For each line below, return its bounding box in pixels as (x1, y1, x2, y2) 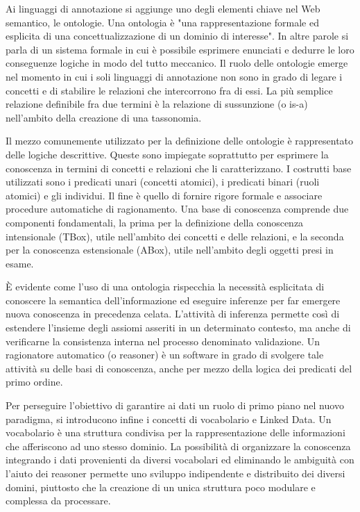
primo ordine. (6, 374, 63, 389)
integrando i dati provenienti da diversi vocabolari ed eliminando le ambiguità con (6, 452, 354, 467)
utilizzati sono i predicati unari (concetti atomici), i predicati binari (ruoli (6, 174, 320, 189)
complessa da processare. (6, 493, 111, 508)
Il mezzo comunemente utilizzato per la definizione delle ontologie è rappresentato (6, 133, 354, 148)
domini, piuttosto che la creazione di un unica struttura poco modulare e (6, 479, 316, 494)
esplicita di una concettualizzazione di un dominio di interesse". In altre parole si (6, 28, 349, 43)
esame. (6, 256, 34, 270)
